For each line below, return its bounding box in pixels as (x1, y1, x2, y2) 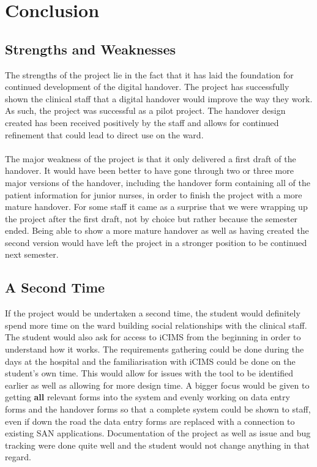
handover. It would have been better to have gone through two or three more (5, 164, 294, 177)
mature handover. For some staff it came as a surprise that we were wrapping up (5, 200, 308, 213)
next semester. (5, 248, 59, 261)
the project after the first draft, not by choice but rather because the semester (5, 212, 298, 225)
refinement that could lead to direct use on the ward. (5, 128, 204, 141)
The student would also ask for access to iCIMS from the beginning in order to (5, 331, 301, 343)
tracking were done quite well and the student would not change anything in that (5, 438, 310, 451)
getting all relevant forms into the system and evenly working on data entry (5, 390, 290, 403)
